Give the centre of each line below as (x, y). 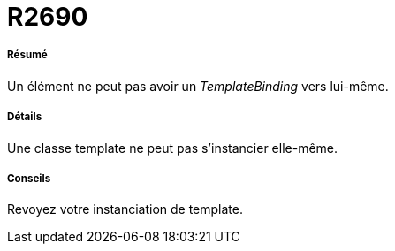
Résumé (27, 55)
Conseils (29, 178)
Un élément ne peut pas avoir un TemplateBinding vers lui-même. (198, 86)
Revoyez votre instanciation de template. (125, 209)
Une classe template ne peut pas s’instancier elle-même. (173, 148)
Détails (25, 117)
